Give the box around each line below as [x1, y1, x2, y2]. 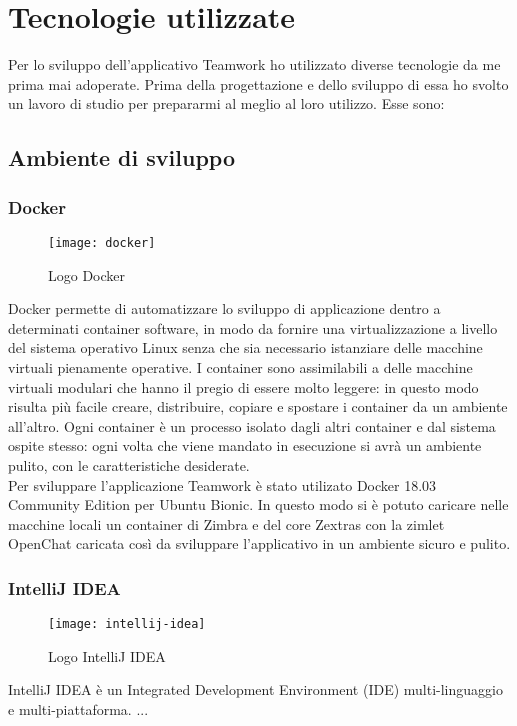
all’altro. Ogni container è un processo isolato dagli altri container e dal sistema [8, 415, 496, 436]
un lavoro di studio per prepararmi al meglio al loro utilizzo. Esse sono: [8, 93, 445, 114]
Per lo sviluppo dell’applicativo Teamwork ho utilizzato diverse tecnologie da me [8, 54, 501, 75]
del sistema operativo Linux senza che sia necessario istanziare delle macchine [8, 337, 483, 358]
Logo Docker [48, 264, 126, 285]
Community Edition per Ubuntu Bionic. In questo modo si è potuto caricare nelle [8, 494, 509, 515]
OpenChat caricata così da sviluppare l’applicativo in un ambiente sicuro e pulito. [8, 533, 511, 554]
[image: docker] [48, 235, 156, 250]
